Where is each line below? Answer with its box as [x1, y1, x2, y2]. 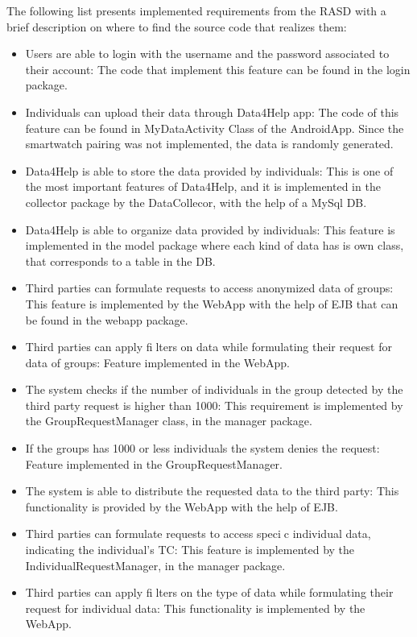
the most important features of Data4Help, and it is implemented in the [25, 178, 381, 195]
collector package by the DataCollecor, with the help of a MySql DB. [25, 193, 367, 210]
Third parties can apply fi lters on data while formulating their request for [25, 338, 392, 355]
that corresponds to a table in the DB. [25, 252, 216, 269]
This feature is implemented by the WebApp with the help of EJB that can [25, 295, 398, 312]
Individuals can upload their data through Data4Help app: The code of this [25, 103, 399, 120]
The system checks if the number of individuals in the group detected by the [25, 381, 403, 398]
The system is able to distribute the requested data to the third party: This [25, 482, 399, 499]
